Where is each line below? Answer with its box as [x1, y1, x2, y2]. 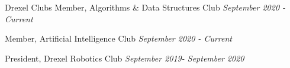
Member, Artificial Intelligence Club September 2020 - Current [5, 32, 232, 45]
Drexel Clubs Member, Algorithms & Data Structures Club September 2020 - [5, 1, 286, 13]
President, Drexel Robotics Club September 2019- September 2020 [5, 52, 244, 64]
